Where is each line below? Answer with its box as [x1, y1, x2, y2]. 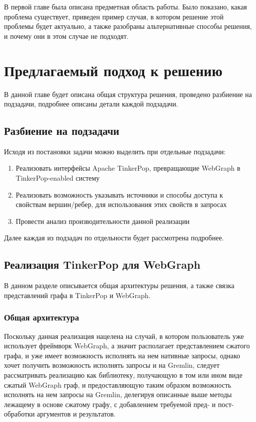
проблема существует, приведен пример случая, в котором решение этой [4, 11, 224, 21]
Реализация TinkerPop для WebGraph [4, 257, 201, 272]
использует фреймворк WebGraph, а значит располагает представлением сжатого [4, 340, 250, 351]
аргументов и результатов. [37, 409, 116, 419]
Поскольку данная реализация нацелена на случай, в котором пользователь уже [4, 330, 244, 341]
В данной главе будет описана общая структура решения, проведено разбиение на [4, 89, 252, 99]
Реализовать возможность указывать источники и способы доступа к [15, 189, 223, 200]
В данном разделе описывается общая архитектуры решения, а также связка [4, 280, 235, 291]
